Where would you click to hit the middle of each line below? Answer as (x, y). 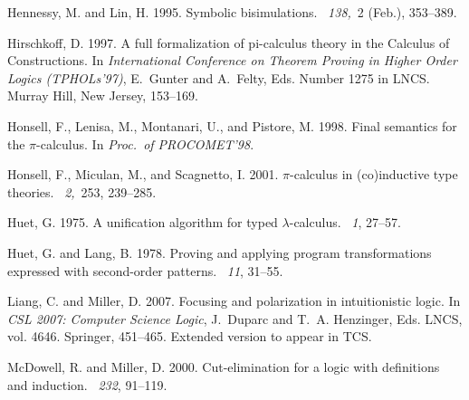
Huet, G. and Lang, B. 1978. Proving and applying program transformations (220, 252)
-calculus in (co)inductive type (374, 174)
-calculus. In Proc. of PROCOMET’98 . (145, 143)
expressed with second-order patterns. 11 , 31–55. (145, 270)
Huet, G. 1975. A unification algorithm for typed (143, 222)
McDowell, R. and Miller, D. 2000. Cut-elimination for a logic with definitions (224, 366)
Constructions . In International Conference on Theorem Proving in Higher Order (232, 60)
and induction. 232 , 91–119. (87, 384)
